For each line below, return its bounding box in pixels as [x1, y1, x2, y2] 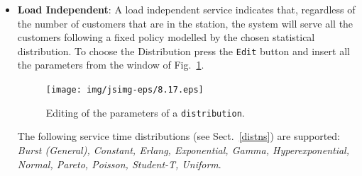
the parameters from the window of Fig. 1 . [17, 57, 204, 72]
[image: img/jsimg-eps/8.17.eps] [45, 85, 204, 95]
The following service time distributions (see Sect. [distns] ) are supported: [17, 129, 340, 143]
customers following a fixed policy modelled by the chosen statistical [17, 30, 315, 45]
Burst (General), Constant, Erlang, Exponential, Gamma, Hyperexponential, [17, 142, 349, 157]
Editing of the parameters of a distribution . [45, 105, 245, 119]
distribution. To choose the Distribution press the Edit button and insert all [17, 43, 350, 58]
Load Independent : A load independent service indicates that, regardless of [17, 2, 356, 16]
